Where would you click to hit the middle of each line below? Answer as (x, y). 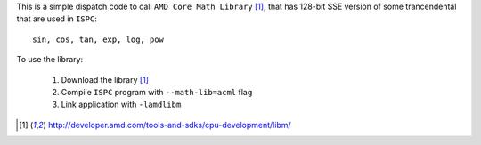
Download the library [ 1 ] (105, 79)
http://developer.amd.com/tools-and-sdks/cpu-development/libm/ (169, 125)
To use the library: (50, 60)
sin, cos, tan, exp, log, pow (98, 39)
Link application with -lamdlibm (121, 105)
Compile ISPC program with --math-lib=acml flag (157, 92)
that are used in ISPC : (57, 19)
